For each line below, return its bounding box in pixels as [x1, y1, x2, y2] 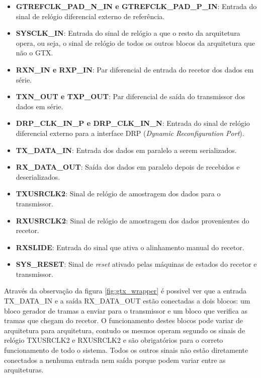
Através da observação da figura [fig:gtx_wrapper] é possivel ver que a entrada [4, 285, 247, 296]
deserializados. [16, 171, 60, 182]
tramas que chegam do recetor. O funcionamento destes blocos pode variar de [4, 315, 243, 326]
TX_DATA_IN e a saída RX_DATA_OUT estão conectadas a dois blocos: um [4, 295, 250, 306]
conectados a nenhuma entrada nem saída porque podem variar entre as [4, 354, 226, 365]
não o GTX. [16, 47, 53, 58]
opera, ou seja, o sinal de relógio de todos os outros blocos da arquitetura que [16, 37, 255, 48]
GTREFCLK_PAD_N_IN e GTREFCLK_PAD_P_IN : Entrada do [16, 1, 257, 11]
